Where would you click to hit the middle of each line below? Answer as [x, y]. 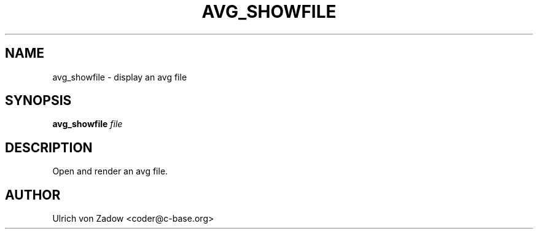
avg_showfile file [88, 124]
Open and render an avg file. [110, 171]
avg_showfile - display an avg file [120, 77]
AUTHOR [33, 195]
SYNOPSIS [38, 101]
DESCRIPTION [49, 147]
